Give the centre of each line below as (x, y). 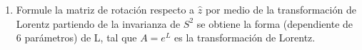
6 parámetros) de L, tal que (76, 37)
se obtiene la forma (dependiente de (275, 23)
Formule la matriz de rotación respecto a (105, 9)
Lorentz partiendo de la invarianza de (98, 23)
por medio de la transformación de (281, 9)
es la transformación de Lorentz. (245, 37)
